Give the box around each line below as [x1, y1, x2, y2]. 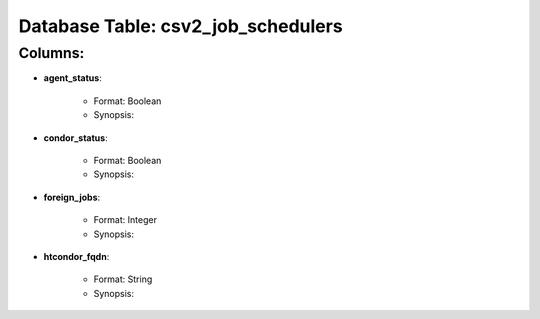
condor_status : [43, 131, 109, 144]
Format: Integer [93, 214, 157, 226]
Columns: [18, 44, 85, 62]
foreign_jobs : [43, 191, 101, 203]
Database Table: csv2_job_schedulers [18, 15, 344, 37]
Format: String [93, 273, 153, 285]
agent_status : [43, 72, 102, 84]
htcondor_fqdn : [43, 250, 110, 262]
